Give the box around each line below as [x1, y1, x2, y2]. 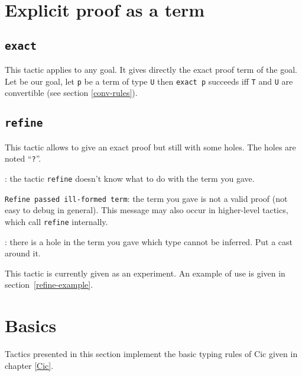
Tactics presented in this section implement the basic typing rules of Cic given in [5, 348, 298, 360]
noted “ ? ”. [5, 152, 41, 165]
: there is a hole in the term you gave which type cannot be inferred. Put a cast [5, 235, 293, 248]
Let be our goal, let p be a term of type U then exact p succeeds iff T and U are [5, 75, 293, 87]
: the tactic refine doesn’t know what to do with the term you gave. [5, 172, 255, 185]
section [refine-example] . [5, 278, 93, 291]
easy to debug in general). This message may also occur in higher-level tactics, [5, 204, 288, 216]
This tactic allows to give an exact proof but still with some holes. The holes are [5, 140, 296, 153]
